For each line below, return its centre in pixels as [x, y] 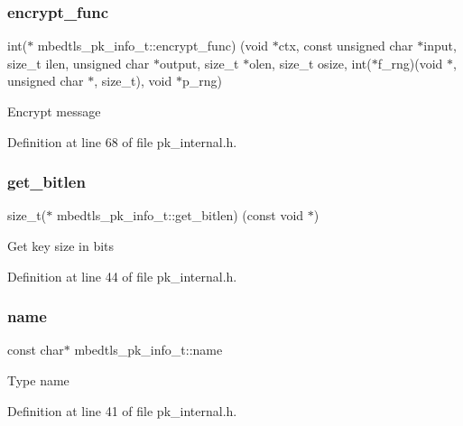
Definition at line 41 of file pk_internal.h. [122, 410]
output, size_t [199, 63]
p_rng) [202, 81]
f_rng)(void [410, 63]
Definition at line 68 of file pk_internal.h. [122, 141]
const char [36, 350]
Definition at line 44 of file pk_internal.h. [122, 276]
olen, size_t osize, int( [310, 63]
